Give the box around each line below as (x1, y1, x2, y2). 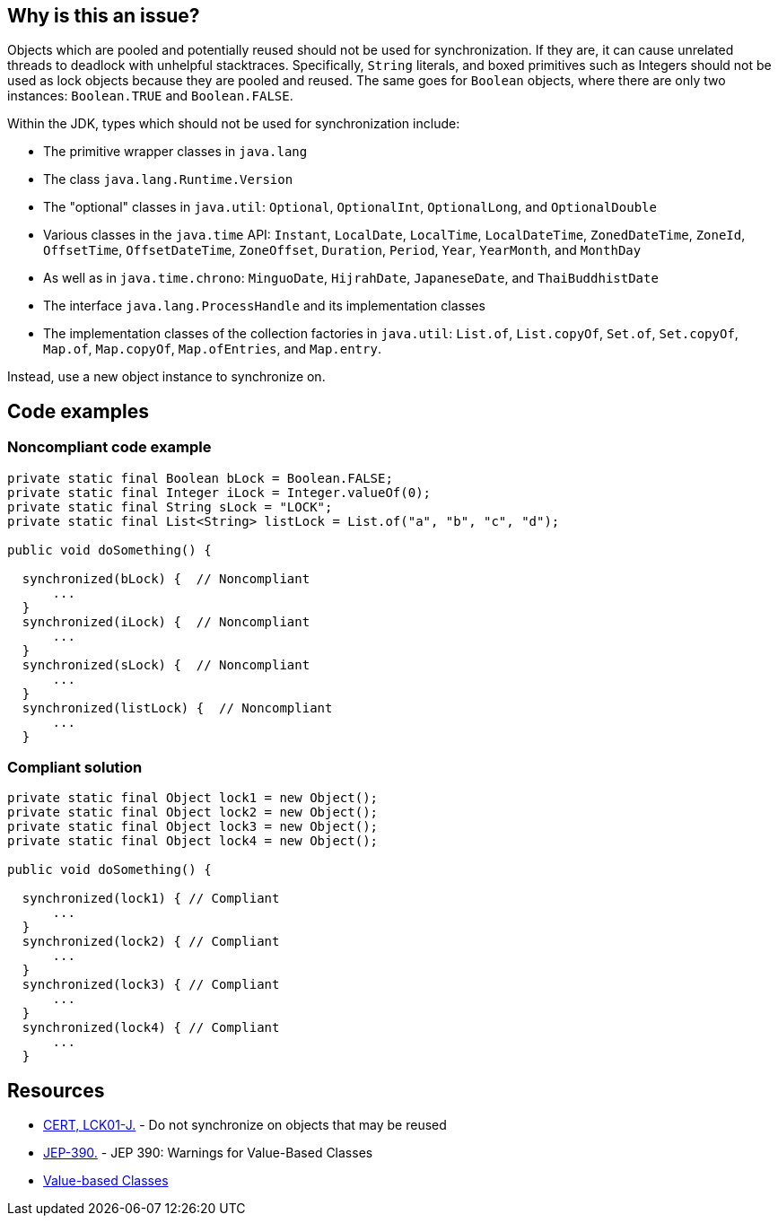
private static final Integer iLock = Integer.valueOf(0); (7, 485, 432, 500)
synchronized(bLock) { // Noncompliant (22, 571, 310, 586)
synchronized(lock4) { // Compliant (22, 1020, 280, 1035)
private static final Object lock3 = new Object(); (7, 819, 379, 834)
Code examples (7, 399, 149, 423)
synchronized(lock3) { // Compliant (22, 977, 280, 992)
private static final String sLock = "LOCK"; (7, 499, 333, 514)
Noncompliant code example (7, 438, 212, 457)
